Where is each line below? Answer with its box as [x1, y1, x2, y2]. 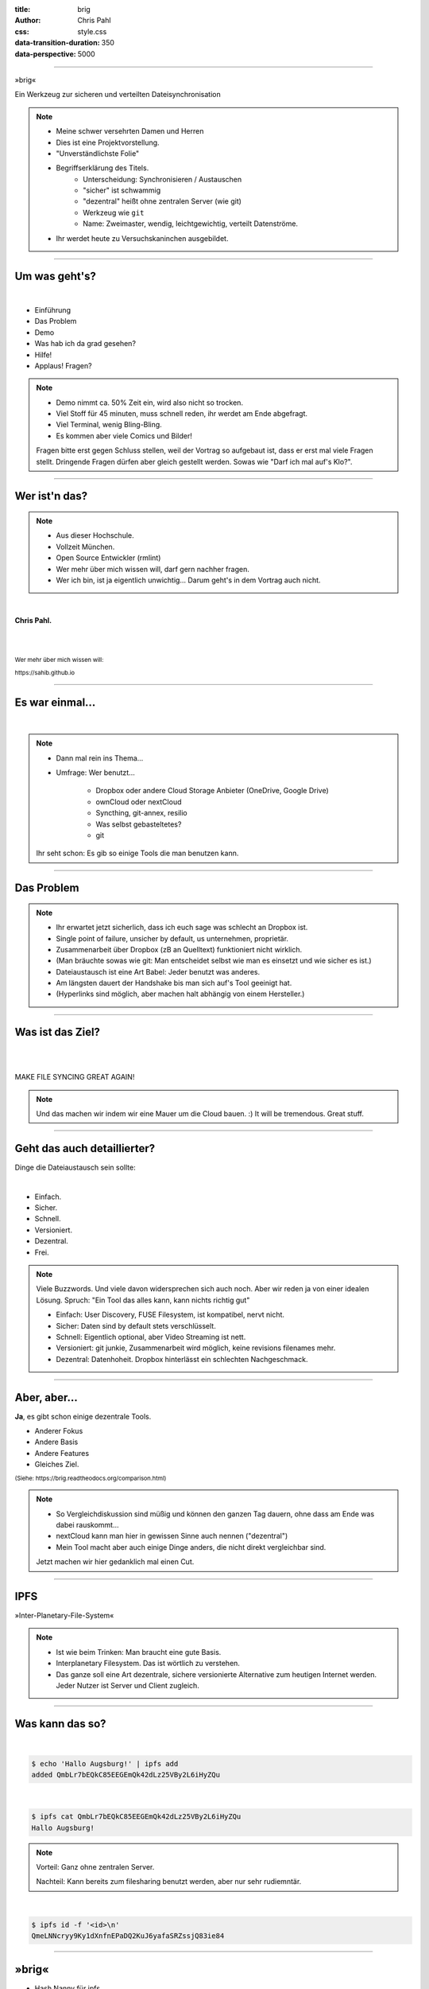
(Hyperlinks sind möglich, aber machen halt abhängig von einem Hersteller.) [56, 989, 305, 998]
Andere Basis [34, 1437, 79, 1447]
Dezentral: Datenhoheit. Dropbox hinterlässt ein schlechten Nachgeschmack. [56, 1354, 308, 1364]
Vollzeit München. [56, 542, 115, 551]
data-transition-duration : [14, 38, 100, 48]
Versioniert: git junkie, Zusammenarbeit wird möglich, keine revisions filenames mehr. [56, 1343, 336, 1353]
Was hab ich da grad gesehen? [34, 339, 137, 348]
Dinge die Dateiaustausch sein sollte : [14, 1162, 136, 1172]
